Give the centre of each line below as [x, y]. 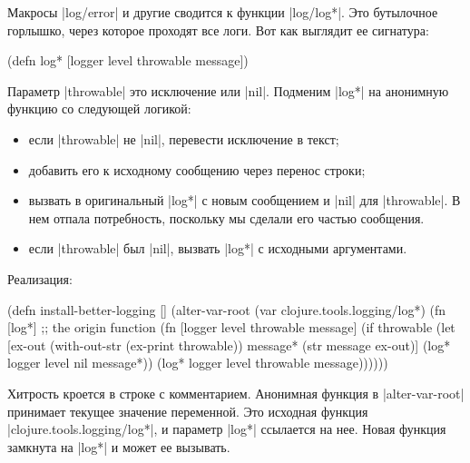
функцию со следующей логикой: [99, 108]
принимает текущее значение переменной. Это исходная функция [188, 411]
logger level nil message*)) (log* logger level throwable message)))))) [198, 363]
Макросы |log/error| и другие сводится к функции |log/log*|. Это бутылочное [223, 12]
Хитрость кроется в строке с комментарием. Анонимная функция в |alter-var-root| [236, 393]
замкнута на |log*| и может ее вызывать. [119, 446]
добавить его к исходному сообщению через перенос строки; [197, 169]
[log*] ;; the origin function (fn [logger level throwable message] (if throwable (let [231, 327]
